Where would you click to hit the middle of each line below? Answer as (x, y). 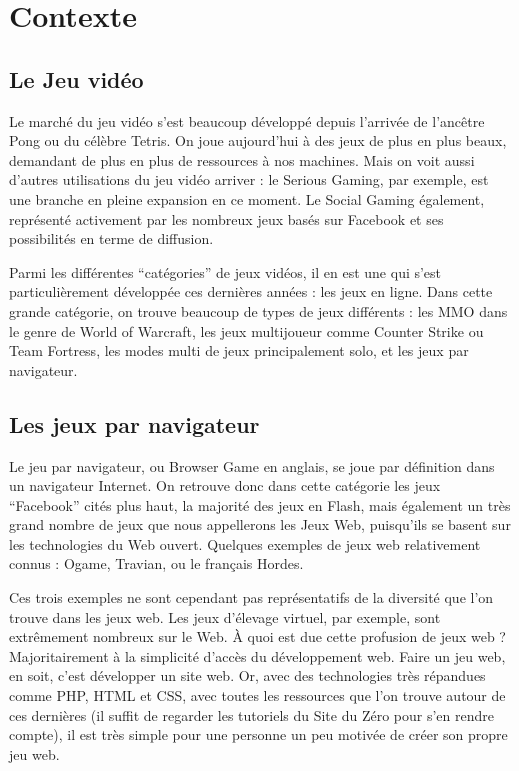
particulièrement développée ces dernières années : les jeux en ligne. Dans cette (251, 291)
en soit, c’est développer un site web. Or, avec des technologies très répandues (247, 675)
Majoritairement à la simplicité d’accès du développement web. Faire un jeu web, (257, 655)
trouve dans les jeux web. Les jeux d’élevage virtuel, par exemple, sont (225, 616)
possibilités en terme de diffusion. (111, 238)
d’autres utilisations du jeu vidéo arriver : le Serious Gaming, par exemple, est (249, 179)
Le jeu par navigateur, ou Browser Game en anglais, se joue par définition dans (252, 465)
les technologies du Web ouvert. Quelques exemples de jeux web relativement (245, 543)
